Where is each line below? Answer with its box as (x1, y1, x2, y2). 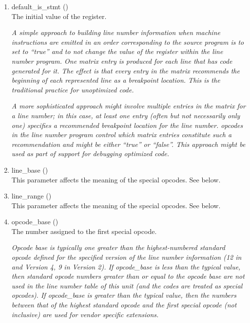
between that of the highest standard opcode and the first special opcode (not (11, 300, 237, 310)
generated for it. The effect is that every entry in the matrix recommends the (11, 65, 240, 75)
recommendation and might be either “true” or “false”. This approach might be (11, 139, 246, 149)
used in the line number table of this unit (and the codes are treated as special (11, 280, 243, 290)
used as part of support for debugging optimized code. (11, 148, 170, 159)
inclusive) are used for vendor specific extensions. (11, 309, 159, 319)
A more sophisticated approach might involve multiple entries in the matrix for (11, 101, 246, 111)
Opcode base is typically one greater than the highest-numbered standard (11, 242, 225, 252)
